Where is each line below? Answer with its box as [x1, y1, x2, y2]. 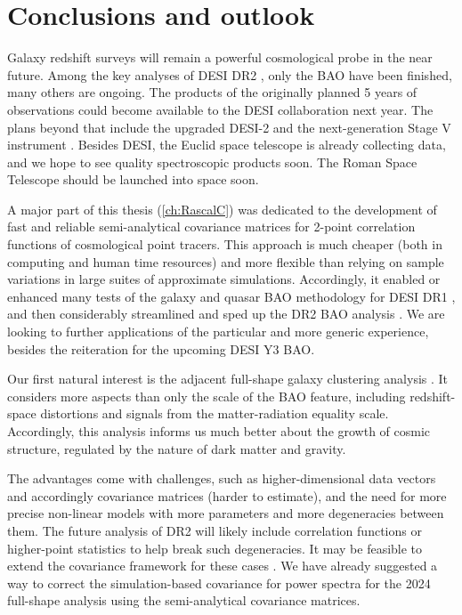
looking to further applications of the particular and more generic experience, [7, 322, 429, 341]
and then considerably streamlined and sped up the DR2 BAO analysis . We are [7, 304, 445, 323]
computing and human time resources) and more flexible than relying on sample [7, 252, 444, 271]
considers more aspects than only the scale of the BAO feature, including [7, 386, 406, 405]
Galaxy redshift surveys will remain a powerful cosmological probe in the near [7, 48, 433, 67]
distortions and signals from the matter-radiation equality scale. [40, 404, 389, 423]
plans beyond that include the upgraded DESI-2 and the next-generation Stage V [7, 117, 451, 136]
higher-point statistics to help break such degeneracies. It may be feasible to [7, 538, 423, 557]
